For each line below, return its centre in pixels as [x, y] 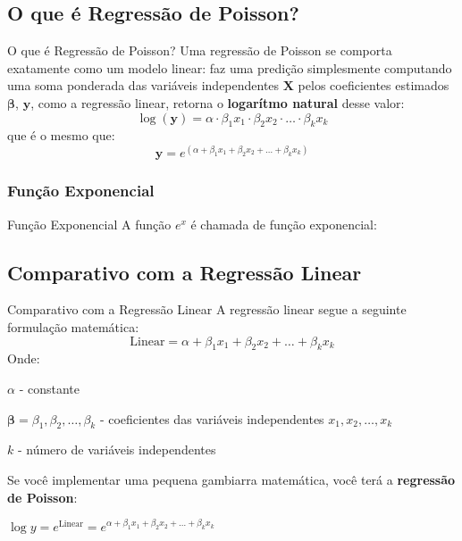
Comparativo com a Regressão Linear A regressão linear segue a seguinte [207, 309]
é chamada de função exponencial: [284, 224]
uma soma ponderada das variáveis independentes [143, 85]
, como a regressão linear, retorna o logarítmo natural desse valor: [218, 102]
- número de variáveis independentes [117, 449]
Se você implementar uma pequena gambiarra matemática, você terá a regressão [231, 480]
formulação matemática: [73, 327]
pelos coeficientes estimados [374, 85]
